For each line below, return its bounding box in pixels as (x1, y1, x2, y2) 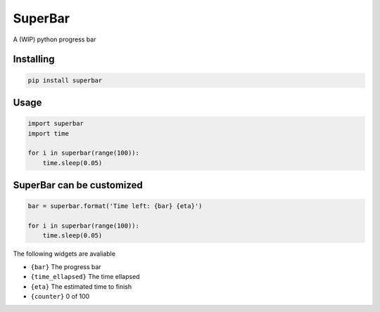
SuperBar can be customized (13, 179, 144, 191)
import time (27, 129, 70, 137)
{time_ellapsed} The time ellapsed (30, 273, 140, 281)
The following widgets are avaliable (13, 249, 116, 258)
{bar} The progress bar (30, 262, 101, 271)
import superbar (27, 119, 84, 128)
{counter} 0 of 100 (30, 292, 90, 301)
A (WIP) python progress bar (13, 35, 96, 44)
